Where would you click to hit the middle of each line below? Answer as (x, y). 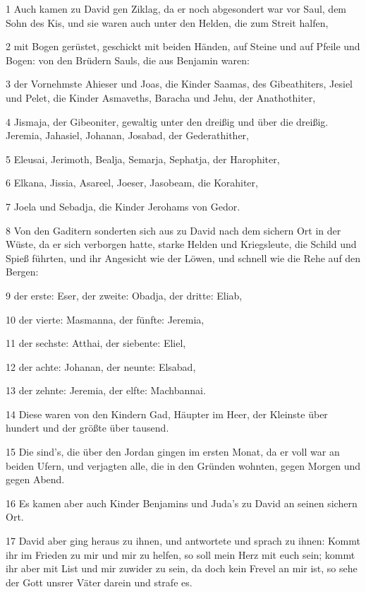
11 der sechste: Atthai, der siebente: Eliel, (96, 343)
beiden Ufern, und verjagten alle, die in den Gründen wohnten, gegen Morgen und (183, 465)
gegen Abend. (35, 479)
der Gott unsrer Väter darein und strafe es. (99, 582)
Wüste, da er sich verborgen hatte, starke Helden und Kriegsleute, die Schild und (181, 244)
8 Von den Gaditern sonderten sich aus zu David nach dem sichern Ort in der (173, 230)
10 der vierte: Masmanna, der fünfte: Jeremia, (105, 319)
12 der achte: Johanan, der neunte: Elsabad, (101, 366)
